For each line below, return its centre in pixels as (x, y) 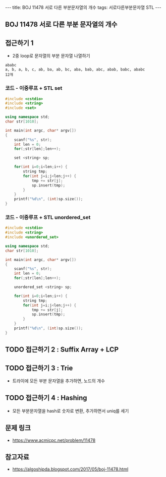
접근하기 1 (19, 43)
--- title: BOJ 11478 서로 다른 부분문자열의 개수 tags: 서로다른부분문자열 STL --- (83, 7)
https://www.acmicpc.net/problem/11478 (54, 440)
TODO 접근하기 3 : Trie (39, 368)
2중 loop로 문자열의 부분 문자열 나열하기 (51, 56)
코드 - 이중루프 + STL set (34, 88)
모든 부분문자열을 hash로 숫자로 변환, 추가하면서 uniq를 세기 (71, 411)
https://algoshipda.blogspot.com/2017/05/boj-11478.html (70, 469)
